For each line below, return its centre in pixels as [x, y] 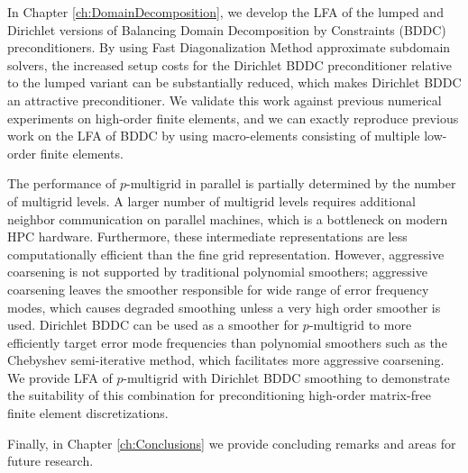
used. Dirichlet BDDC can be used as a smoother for [153, 325]
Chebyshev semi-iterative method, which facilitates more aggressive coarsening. [226, 360]
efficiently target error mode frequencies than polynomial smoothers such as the [227, 342]
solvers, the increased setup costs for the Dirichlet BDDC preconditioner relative [230, 64]
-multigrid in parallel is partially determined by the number [291, 183]
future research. [50, 461]
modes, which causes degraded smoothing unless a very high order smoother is [224, 307]
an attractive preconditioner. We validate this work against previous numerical [225, 100]
